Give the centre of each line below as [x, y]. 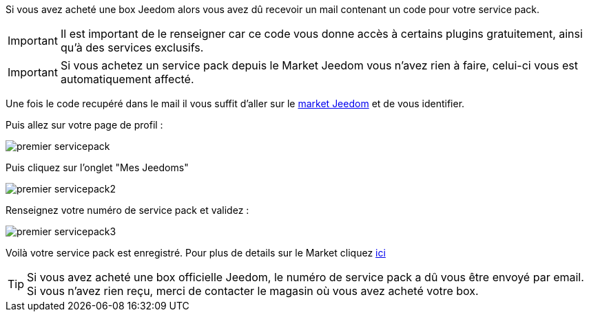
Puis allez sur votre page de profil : [84, 125]
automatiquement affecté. [127, 79]
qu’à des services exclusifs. [132, 47]
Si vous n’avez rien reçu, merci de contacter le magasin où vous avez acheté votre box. [253, 291]
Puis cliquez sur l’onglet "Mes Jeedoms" [97, 167]
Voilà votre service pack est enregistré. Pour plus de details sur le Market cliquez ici [196, 253]
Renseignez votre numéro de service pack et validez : [127, 210]
